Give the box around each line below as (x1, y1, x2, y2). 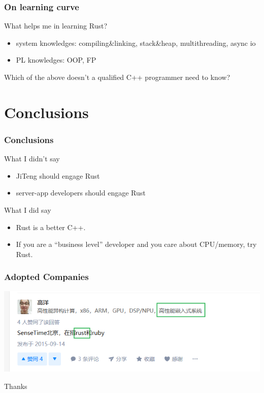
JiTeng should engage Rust (16, 170, 100, 181)
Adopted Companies (4, 270, 89, 283)
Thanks (4, 380, 27, 391)
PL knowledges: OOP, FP (16, 54, 96, 65)
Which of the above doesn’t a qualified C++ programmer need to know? (4, 72, 230, 82)
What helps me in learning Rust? (4, 20, 107, 31)
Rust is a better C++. (16, 221, 86, 232)
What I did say (4, 204, 51, 215)
